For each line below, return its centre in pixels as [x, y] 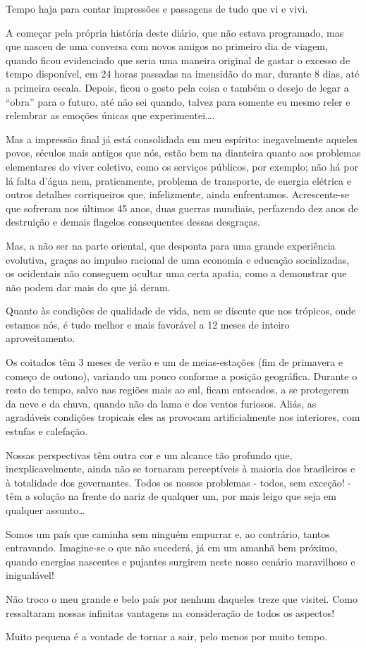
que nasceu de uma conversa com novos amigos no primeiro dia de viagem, [167, 46]
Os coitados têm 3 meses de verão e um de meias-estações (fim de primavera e [175, 362]
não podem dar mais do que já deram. [88, 287]
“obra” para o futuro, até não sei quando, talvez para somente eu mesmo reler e [178, 101]
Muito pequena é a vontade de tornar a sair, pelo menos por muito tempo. [167, 636]
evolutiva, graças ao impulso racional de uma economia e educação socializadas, [178, 259]
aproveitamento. [41, 338]
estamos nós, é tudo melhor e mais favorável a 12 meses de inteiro [148, 324]
